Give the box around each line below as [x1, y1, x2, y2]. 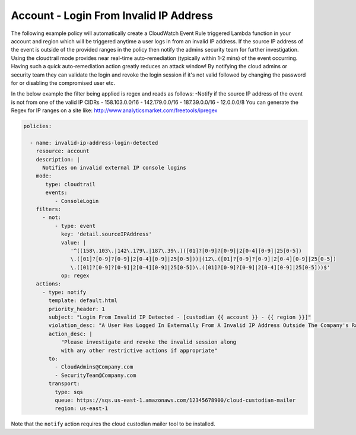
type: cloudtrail [45, 181, 96, 188]
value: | [61, 239, 87, 246]
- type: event [54, 223, 96, 229]
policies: [23, 123, 52, 130]
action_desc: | [48, 330, 93, 337]
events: [45, 189, 68, 196]
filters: [36, 205, 62, 212]
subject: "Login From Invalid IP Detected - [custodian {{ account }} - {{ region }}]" [48, 314, 311, 320]
